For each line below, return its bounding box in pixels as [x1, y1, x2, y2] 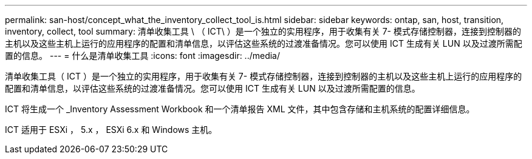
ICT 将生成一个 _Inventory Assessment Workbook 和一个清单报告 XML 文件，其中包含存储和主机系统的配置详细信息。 [5, 104, 475, 114]
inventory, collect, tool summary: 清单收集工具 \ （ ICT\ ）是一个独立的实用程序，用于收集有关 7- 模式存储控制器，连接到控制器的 [5, 26, 521, 36]
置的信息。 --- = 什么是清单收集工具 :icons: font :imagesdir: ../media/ [5, 50, 281, 61]
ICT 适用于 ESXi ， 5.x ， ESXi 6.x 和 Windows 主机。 [5, 124, 217, 135]
